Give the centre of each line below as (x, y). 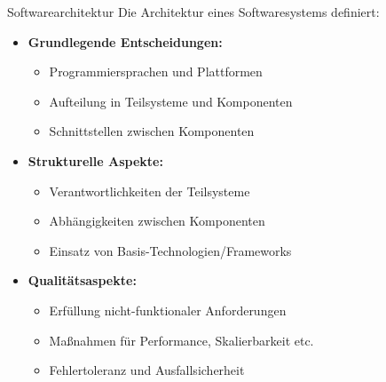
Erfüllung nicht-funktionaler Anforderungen (168, 310)
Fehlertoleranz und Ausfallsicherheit (147, 370)
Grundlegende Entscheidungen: (125, 41)
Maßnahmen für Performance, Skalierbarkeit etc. (181, 340)
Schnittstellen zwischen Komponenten (152, 131)
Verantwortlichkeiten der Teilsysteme (150, 191)
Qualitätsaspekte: (82, 280)
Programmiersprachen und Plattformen (156, 72)
